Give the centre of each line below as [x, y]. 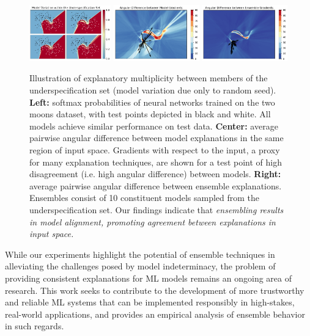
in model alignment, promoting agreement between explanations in [153, 221]
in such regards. [35, 326]
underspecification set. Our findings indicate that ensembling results [157, 209]
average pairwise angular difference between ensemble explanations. [156, 185]
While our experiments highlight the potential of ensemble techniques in [140, 254]
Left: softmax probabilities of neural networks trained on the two [152, 102]
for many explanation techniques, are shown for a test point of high [156, 162]
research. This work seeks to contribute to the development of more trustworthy [155, 290]
